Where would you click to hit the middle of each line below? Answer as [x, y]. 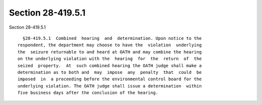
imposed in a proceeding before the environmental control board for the [110, 79]
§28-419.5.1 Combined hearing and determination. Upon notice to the [112, 38]
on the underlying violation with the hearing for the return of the [110, 59]
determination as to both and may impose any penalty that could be [110, 72]
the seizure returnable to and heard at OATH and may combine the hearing [110, 52]
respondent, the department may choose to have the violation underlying [110, 45]
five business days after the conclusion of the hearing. [88, 93]
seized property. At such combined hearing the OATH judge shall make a [110, 65]
